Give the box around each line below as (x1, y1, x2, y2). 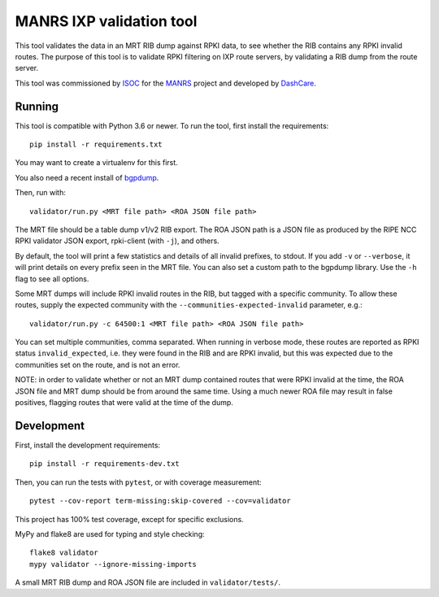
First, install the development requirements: (15, 440, 161, 450)
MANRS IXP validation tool (15, 12, 198, 30)
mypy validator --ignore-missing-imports (29, 560, 197, 569)
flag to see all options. (15, 273, 89, 284)
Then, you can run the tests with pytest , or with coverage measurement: (15, 477, 262, 487)
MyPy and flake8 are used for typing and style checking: (15, 529, 205, 538)
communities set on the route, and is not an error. (15, 360, 180, 369)
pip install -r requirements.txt (29, 140, 163, 150)
